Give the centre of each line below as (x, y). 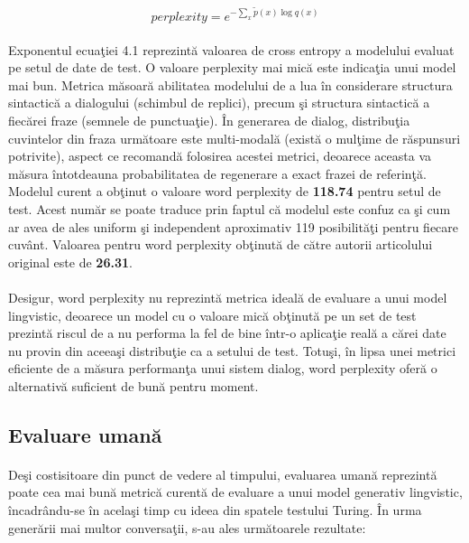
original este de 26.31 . (70, 262)
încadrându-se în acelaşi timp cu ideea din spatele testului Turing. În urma (215, 510)
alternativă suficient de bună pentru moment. (133, 385)
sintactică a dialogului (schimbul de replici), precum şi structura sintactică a (219, 103)
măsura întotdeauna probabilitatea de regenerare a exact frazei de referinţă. (217, 173)
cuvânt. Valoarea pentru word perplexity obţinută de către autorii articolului (221, 244)
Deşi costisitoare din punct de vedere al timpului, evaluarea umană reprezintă (223, 474)
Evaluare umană (85, 434)
